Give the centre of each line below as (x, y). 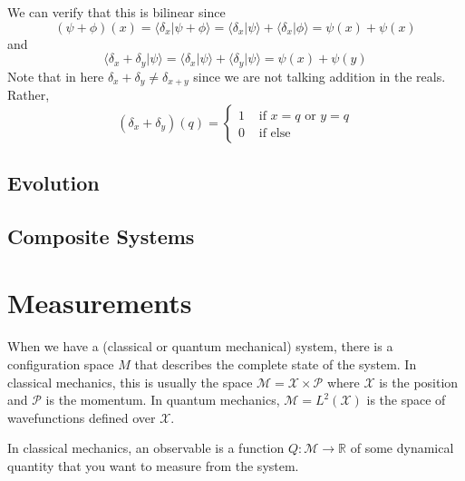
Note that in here (56, 76)
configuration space (61, 363)
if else (275, 133)
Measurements (100, 303)
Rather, (29, 95)
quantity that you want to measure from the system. (153, 465)
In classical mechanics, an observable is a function (146, 448)
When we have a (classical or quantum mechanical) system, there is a (200, 346)
